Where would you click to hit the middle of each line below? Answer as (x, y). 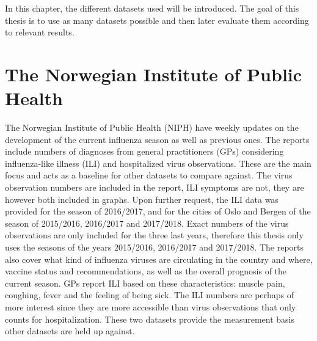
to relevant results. (40, 32)
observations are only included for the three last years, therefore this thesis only (154, 235)
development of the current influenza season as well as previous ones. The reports (157, 139)
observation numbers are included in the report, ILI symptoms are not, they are (155, 187)
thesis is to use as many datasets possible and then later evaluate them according (157, 20)
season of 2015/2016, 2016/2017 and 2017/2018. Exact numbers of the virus (147, 223)
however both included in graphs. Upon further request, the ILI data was (142, 199)
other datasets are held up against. (70, 331)
